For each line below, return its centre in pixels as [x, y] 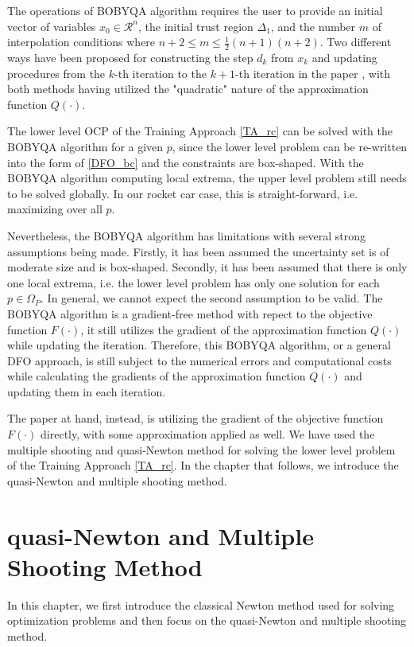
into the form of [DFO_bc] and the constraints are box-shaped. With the [186, 162]
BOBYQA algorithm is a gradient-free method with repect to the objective [190, 313]
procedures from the [56, 73]
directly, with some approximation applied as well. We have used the [208, 434]
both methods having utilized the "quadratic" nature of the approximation [188, 89]
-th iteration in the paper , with [313, 73]
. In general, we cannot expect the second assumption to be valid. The [212, 298]
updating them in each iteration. [87, 391]
